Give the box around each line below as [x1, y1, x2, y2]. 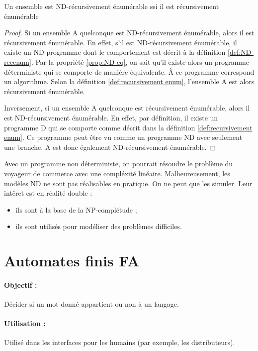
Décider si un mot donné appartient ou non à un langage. [4, 299, 179, 309]
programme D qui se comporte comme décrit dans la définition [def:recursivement [4, 122, 253, 132]
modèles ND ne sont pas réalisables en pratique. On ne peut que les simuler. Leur [4, 178, 253, 188]
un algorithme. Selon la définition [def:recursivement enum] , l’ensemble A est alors [4, 76, 255, 87]
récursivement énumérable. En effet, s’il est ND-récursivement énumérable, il [4, 37, 237, 47]
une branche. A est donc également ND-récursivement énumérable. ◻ [4, 141, 216, 152]
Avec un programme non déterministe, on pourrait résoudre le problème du [4, 158, 233, 169]
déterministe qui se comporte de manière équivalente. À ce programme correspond [4, 66, 255, 77]
